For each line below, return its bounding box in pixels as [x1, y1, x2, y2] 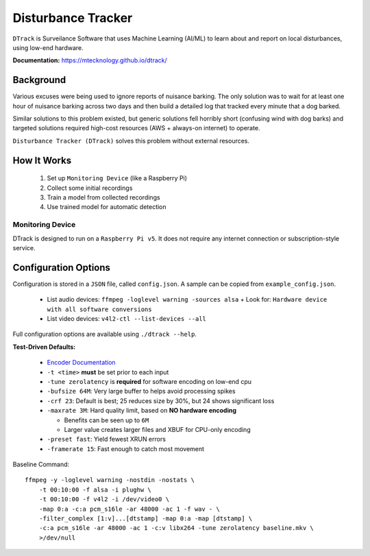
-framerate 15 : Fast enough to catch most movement [47, 444, 205, 452]
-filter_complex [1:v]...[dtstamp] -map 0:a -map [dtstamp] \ [38, 515, 253, 522]
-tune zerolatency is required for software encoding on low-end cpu [47, 377, 251, 385]
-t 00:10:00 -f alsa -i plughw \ [38, 485, 152, 494]
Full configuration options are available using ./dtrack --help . [12, 330, 197, 339]
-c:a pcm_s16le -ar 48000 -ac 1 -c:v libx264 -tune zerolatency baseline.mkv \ [38, 524, 314, 532]
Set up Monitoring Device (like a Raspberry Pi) [47, 174, 188, 182]
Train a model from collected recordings [47, 193, 160, 202]
